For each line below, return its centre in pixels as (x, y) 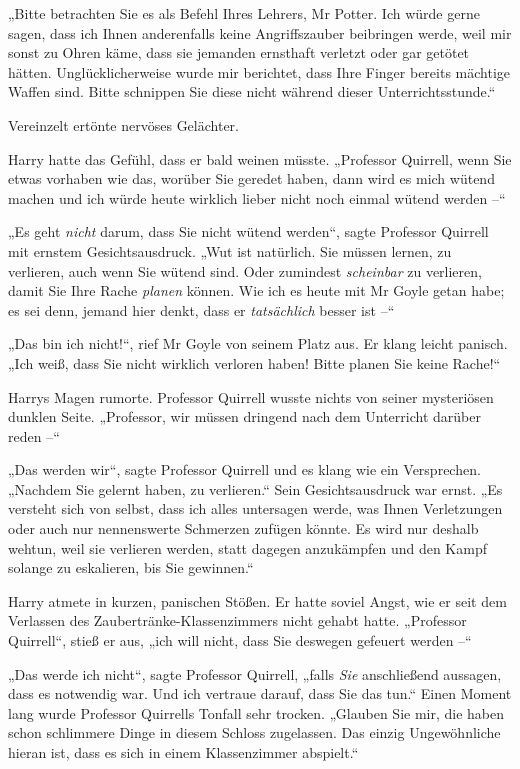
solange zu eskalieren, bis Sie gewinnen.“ (131, 567)
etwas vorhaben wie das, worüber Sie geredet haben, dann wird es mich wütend (251, 178)
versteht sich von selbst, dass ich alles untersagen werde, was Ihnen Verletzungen (255, 508)
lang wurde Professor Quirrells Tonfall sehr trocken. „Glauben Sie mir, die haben (256, 712)
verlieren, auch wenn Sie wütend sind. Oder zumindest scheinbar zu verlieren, (245, 270)
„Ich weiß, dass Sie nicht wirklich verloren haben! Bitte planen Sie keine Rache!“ (254, 362)
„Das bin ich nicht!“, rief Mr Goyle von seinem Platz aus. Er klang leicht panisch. (258, 343)
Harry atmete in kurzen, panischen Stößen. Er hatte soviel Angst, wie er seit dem (257, 600)
